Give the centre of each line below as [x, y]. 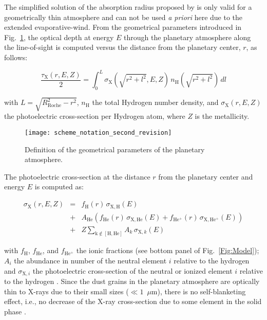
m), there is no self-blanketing [198, 291]
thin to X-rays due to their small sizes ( [66, 291]
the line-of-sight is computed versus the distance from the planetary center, [122, 47]
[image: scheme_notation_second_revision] [98, 133]
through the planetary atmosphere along [187, 37]
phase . [15, 311]
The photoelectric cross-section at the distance [77, 176]
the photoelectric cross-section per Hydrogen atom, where [95, 116]
